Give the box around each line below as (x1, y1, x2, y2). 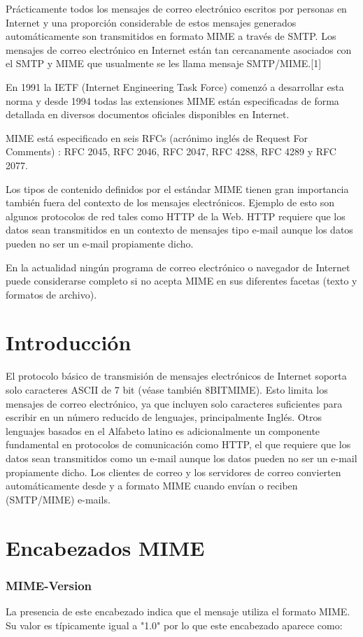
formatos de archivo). (6, 287, 97, 301)
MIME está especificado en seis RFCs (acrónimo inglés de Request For (6, 130, 308, 145)
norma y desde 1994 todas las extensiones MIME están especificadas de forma (6, 93, 339, 108)
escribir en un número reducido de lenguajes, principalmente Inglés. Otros (6, 410, 322, 424)
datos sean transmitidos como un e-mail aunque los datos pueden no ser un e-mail (6, 450, 357, 465)
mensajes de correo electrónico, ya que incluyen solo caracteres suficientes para (6, 396, 343, 410)
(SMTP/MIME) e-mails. (6, 492, 111, 506)
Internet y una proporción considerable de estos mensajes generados (6, 15, 297, 29)
